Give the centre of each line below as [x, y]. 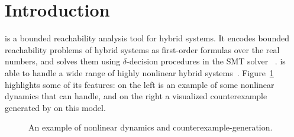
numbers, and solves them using [63, 61]
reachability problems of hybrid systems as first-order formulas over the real [142, 49]
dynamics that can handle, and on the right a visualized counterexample [136, 96]
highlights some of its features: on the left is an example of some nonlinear [140, 84]
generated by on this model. [55, 107]
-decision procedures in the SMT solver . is [206, 61]
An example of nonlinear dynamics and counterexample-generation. [151, 127]
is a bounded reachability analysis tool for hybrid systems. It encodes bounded [147, 38]
